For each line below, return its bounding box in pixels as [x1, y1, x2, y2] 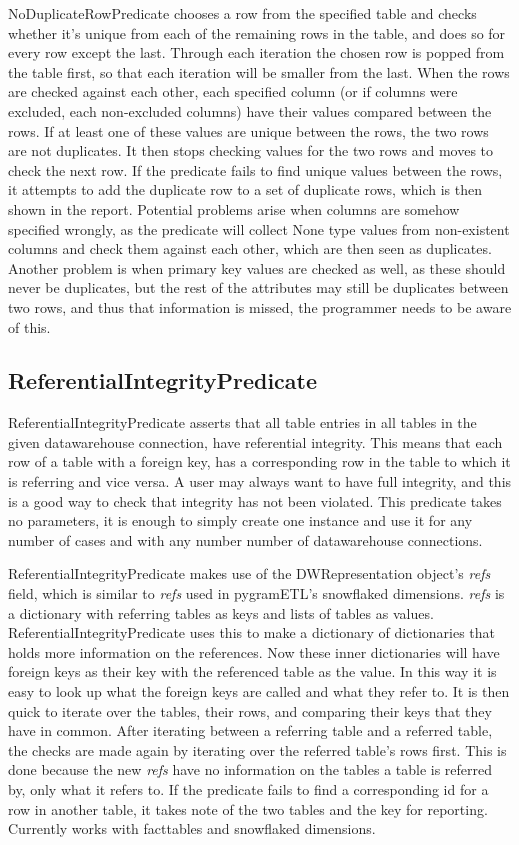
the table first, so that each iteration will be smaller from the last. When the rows [8, 61, 510, 82]
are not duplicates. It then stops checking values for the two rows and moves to [8, 140, 494, 161]
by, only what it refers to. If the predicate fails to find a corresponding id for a [8, 778, 489, 799]
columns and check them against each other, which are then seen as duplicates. [8, 238, 492, 259]
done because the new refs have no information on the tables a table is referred [8, 759, 493, 780]
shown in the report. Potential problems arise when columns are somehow [8, 198, 460, 219]
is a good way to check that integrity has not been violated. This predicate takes [8, 490, 502, 511]
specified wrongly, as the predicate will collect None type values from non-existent [8, 218, 510, 239]
